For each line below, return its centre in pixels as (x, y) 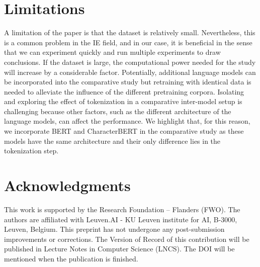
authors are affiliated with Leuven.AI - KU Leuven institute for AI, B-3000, (121, 219)
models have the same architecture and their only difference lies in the (112, 141)
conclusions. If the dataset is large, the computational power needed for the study (130, 62)
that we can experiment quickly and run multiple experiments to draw (112, 52)
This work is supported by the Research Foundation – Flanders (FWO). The (122, 209)
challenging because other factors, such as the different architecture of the (118, 111)
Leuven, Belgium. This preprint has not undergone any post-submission (114, 229)
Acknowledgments (67, 185)
